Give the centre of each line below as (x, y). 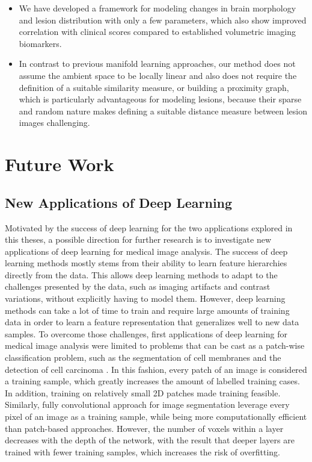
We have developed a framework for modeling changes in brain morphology (158, 8)
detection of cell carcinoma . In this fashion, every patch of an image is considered (156, 369)
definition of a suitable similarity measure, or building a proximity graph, (154, 87)
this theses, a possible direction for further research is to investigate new (138, 239)
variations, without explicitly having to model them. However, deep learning (145, 298)
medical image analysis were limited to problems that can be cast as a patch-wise (155, 345)
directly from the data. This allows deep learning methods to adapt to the (141, 274)
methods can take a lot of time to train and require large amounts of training (147, 310)
